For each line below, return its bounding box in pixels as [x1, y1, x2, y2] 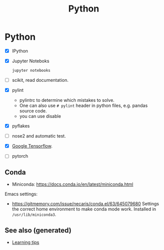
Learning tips [12, 239, 40, 245]
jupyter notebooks [12, 68, 51, 73]
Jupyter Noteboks [12, 58, 50, 64]
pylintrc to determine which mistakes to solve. [19, 97, 115, 103]
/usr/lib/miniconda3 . [12, 211, 56, 217]
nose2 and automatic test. [12, 133, 66, 139]
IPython [12, 48, 29, 54]
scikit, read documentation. [12, 77, 69, 83]
